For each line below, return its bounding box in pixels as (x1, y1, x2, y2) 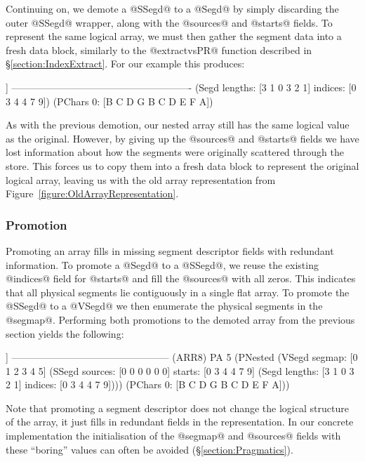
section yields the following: (6, 326, 124, 341)
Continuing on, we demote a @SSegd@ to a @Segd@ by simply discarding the (6, 1, 339, 15)
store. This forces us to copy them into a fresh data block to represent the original (6, 158, 359, 173)
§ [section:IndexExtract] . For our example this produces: (6, 56, 245, 71)
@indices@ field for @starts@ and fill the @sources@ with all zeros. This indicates (6, 271, 356, 286)
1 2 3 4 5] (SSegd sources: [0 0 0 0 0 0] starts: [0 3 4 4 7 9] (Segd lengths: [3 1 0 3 (6, 363, 354, 378)
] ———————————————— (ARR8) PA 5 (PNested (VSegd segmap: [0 (6, 350, 358, 364)
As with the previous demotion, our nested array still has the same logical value (6, 117, 350, 132)
